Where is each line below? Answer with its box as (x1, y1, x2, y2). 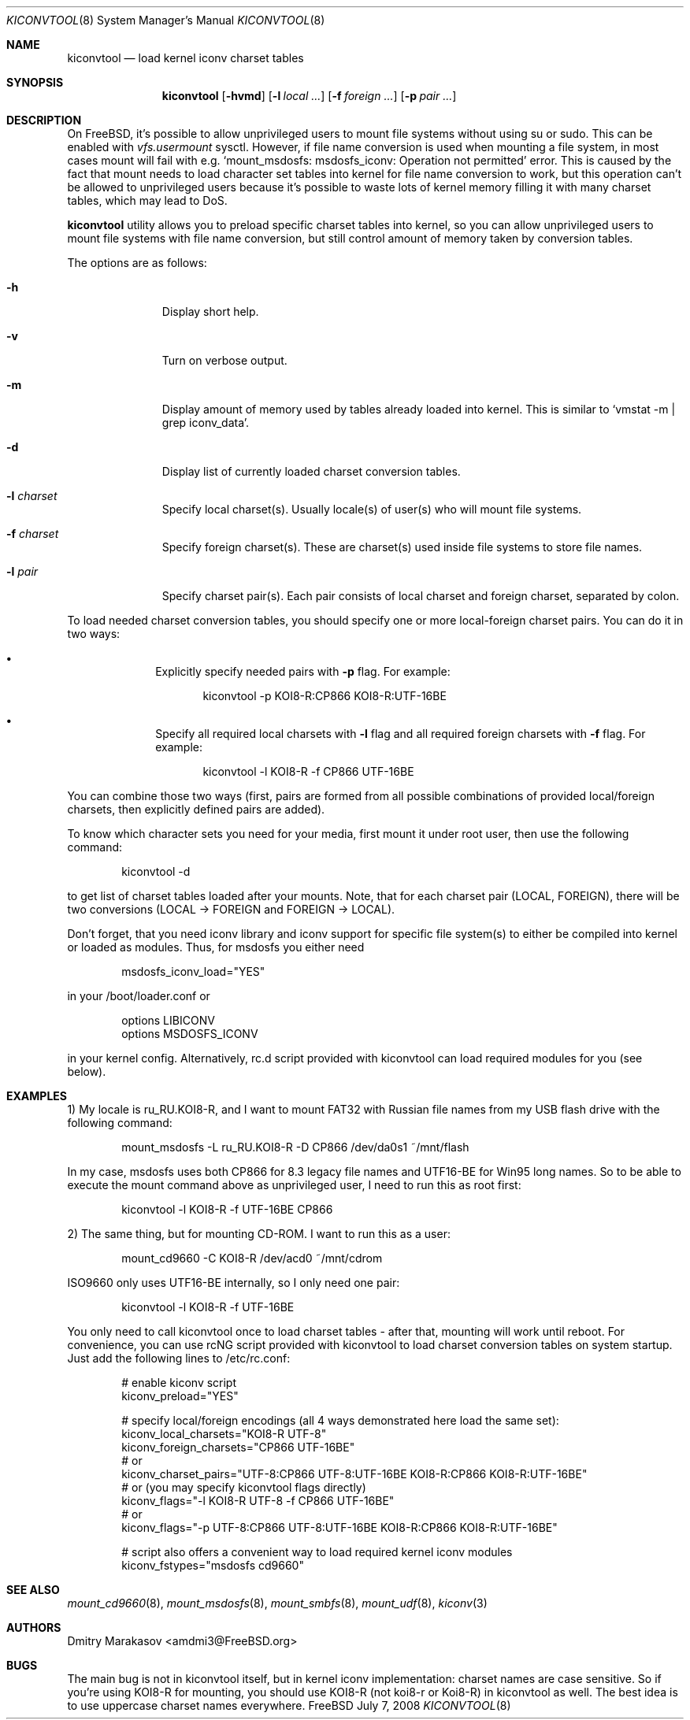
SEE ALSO (6, 1583, 60, 1596)
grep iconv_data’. (161, 416, 250, 429)
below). (67, 1065, 106, 1078)
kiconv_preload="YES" (121, 1389, 239, 1403)
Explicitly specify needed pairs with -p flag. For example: (155, 665, 451, 678)
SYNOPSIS (6, 76, 64, 89)
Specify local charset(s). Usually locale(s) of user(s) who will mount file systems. (161, 502, 582, 516)
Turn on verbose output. (161, 354, 287, 367)
